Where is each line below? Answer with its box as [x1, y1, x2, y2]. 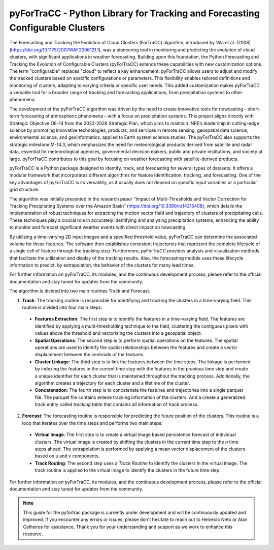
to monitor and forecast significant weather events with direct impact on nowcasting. [9, 224, 187, 230]
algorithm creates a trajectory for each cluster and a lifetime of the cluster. [35, 380, 190, 386]
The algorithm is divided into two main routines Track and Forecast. [9, 288, 151, 294]
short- [248, 106, 261, 112]
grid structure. [9, 186, 40, 193]
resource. [23, 531, 43, 537]
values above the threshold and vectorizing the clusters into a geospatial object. [35, 330, 202, 336]
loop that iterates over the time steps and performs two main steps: [22, 420, 163, 426]
